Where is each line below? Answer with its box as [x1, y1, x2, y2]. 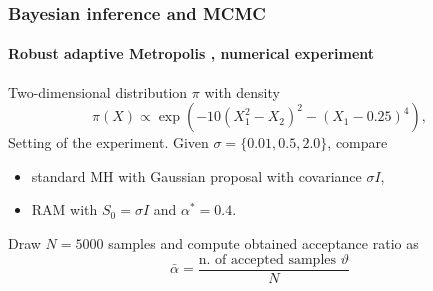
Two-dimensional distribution [8, 81, 188, 102]
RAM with [31, 199, 98, 220]
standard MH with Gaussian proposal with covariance [31, 165, 362, 186]
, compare [327, 132, 388, 153]
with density [204, 81, 280, 102]
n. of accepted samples [198, 252, 337, 267]
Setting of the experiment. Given [8, 132, 209, 153]
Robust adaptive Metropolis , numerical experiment [8, 43, 375, 64]
